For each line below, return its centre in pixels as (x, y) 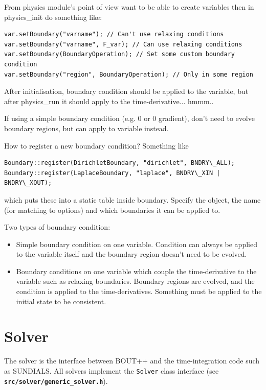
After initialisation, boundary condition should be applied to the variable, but (126, 91)
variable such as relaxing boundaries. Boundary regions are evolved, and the (135, 281)
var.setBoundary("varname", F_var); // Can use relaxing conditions (123, 44)
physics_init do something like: (53, 17)
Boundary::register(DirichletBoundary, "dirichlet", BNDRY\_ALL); (120, 163)
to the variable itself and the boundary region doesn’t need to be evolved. (131, 254)
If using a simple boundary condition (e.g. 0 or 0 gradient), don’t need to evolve (129, 118)
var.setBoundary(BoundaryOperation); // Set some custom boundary (120, 54)
